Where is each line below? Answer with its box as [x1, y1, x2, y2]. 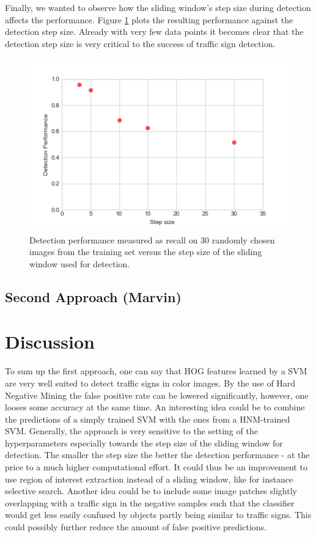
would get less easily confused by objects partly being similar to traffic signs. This [5, 508, 312, 521]
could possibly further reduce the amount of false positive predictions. [5, 520, 266, 533]
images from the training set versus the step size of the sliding [29, 245, 262, 258]
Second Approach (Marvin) [5, 287, 182, 306]
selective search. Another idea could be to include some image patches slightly [5, 484, 297, 497]
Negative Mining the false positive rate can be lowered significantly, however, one [5, 388, 309, 401]
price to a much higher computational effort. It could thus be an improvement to [5, 461, 307, 473]
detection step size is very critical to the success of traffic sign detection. [5, 37, 276, 50]
